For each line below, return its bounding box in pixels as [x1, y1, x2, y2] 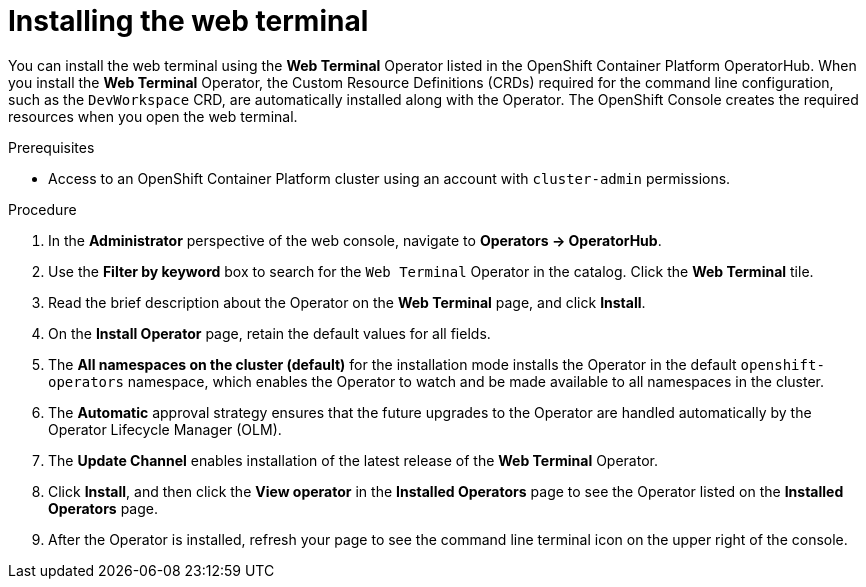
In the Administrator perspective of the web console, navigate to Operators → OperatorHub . [48, 231, 662, 249]
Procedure [8, 200, 77, 218]
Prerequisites [8, 138, 95, 156]
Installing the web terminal [8, 4, 369, 38]
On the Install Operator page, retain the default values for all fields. [48, 324, 491, 342]
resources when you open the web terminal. [8, 107, 298, 125]
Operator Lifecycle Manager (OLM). [48, 420, 282, 438]
